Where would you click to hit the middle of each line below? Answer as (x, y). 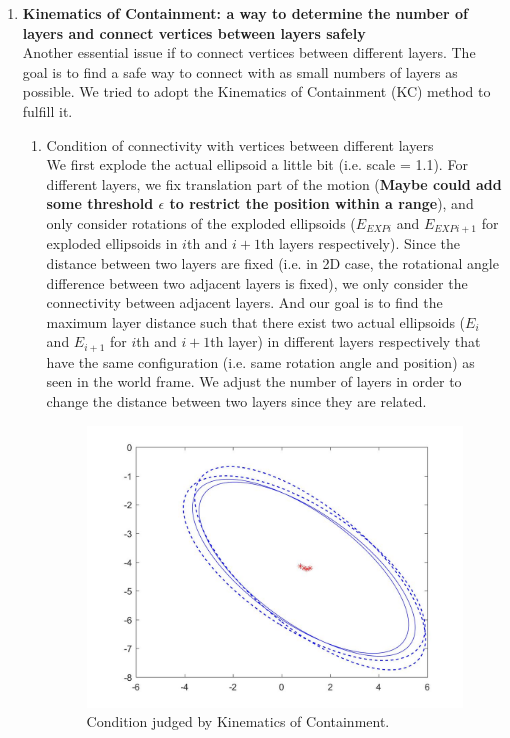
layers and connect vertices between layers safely (194, 32)
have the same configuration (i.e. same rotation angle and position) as (260, 361)
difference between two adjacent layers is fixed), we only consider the (257, 282)
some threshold (100, 203)
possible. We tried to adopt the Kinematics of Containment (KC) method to (256, 91)
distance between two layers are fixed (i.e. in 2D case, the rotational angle (272, 262)
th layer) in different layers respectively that (345, 341)
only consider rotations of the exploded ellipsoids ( (201, 222)
